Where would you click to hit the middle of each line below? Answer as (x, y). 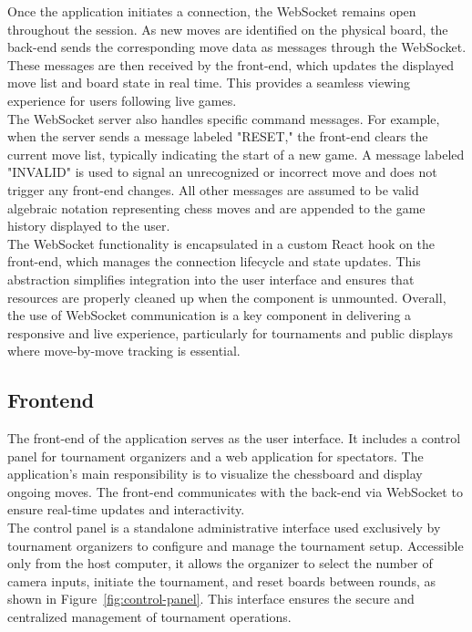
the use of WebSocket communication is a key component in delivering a (210, 315)
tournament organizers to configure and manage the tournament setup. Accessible (236, 545)
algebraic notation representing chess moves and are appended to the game (216, 207)
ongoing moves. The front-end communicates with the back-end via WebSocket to (235, 491)
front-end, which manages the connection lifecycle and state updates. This (214, 261)
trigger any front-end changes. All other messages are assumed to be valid (213, 189)
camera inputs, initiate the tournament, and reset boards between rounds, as (221, 580)
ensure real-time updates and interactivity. (126, 509)
